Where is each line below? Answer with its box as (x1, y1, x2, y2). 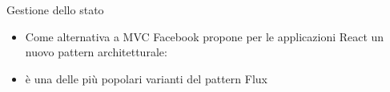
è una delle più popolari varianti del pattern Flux (25, 70, 267, 86)
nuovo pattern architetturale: (25, 44, 167, 60)
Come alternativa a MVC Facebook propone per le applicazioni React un (25, 28, 384, 44)
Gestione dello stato (6, 2, 104, 17)
